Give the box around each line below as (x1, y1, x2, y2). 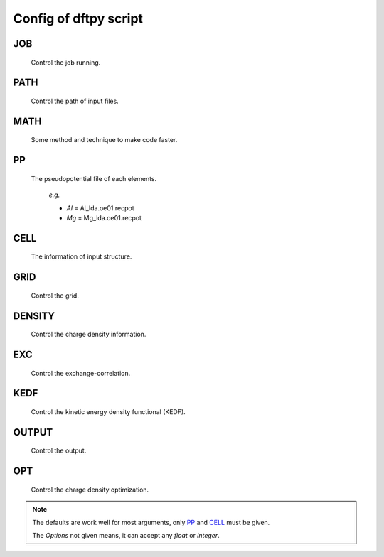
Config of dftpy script (13, 11, 144, 26)
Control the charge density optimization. (31, 485, 149, 494)
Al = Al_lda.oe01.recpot (66, 203, 134, 212)
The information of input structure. (31, 252, 132, 261)
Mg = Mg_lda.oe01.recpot (66, 213, 142, 222)
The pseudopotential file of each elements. (31, 174, 157, 183)
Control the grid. (31, 291, 80, 300)
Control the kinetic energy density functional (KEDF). (31, 407, 186, 416)
